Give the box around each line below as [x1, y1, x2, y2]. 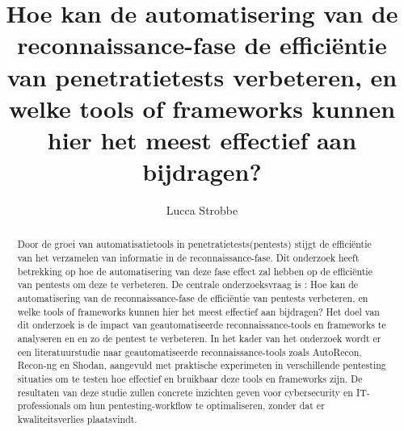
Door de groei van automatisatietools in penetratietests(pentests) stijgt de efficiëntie [17, 237, 372, 251]
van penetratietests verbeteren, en [6, 60, 398, 93]
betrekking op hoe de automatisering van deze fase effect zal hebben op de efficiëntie [17, 264, 372, 278]
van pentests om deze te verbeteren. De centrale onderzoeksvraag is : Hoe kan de [17, 278, 359, 291]
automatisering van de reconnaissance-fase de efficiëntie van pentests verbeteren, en [17, 291, 368, 305]
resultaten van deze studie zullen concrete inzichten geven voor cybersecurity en [17, 385, 353, 399]
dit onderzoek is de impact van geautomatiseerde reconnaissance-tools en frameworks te [17, 318, 386, 332]
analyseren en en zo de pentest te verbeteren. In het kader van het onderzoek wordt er [17, 332, 381, 345]
